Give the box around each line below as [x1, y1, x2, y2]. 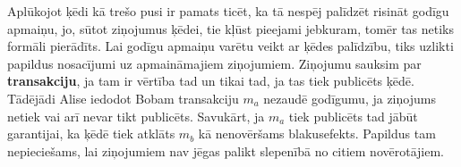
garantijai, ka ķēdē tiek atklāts [7, 124, 175, 143]
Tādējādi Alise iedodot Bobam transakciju [7, 88, 239, 107]
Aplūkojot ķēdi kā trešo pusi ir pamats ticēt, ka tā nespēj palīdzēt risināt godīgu [7, 2, 449, 20]
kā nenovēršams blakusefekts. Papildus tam [198, 124, 436, 143]
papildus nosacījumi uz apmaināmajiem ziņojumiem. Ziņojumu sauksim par [7, 54, 422, 72]
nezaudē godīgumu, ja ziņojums [263, 88, 436, 107]
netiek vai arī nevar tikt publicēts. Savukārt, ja [7, 106, 265, 125]
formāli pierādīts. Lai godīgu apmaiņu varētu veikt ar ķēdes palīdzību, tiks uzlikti [7, 37, 454, 55]
